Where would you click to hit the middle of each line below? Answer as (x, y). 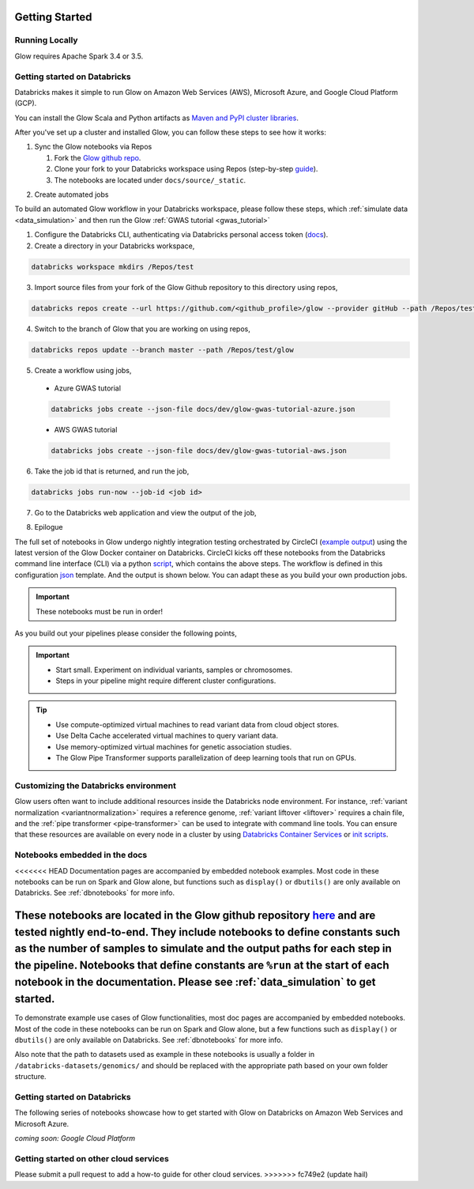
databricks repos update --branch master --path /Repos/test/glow (162, 349)
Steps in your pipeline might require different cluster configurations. (166, 681)
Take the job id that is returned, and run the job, (112, 471)
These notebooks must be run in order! (100, 611)
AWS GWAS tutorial (86, 429)
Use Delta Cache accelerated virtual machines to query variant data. (167, 736)
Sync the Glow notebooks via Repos (93, 147)
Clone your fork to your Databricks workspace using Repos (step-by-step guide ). (186, 169)
